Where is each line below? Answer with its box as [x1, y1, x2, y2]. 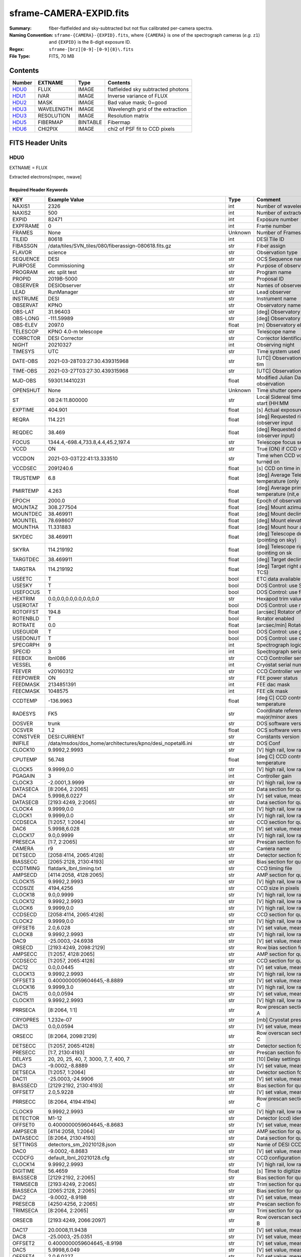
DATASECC [12, 1134, 39, 1141]
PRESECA [12, 838, 36, 845]
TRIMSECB [12, 1181, 39, 1188]
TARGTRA [12, 566, 36, 573]
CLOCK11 [12, 997, 34, 1004]
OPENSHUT [12, 387, 41, 394]
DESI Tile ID [256, 235, 284, 242]
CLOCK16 [12, 983, 35, 991]
